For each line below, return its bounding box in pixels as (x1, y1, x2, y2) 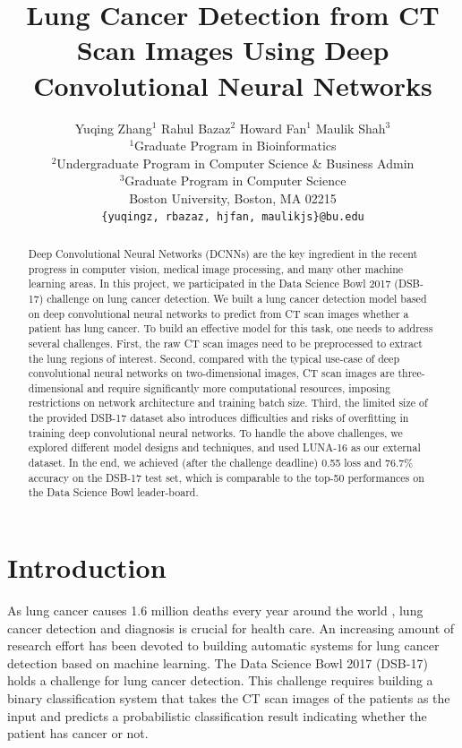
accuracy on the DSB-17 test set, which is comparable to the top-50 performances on (28, 469, 424, 485)
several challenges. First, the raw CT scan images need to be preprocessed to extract (28, 335, 423, 350)
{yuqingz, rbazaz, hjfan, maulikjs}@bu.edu (101, 211, 364, 224)
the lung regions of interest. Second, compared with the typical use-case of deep (28, 350, 399, 365)
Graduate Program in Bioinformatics (134, 136, 337, 155)
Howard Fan (239, 118, 307, 137)
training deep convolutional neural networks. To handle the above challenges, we (28, 425, 403, 440)
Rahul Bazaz (161, 118, 231, 137)
